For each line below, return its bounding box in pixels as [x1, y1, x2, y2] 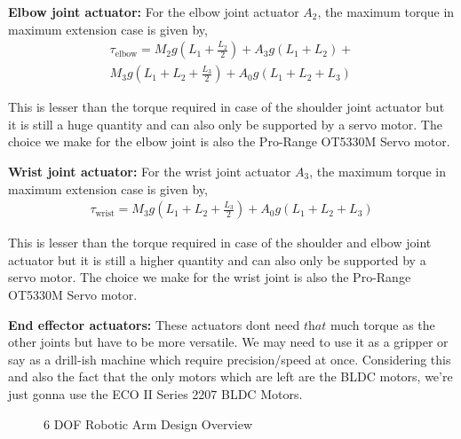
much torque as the [330, 315, 435, 333]
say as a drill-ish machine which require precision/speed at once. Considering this [8, 349, 451, 368]
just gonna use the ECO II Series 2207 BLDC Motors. [8, 385, 303, 403]
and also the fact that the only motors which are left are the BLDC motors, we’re [8, 367, 453, 386]
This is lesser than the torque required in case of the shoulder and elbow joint [8, 233, 432, 252]
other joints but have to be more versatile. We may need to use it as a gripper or [8, 333, 449, 351]
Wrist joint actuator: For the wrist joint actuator [8, 162, 291, 181]
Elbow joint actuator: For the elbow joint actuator [8, 3, 299, 20]
